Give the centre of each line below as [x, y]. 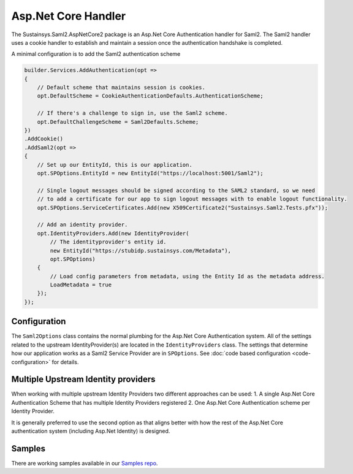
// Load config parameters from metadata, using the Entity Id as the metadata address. [187, 276]
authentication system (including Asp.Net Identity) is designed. [91, 431]
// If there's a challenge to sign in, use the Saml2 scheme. [132, 113]
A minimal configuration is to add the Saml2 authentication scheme [96, 54]
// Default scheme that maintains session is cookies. [121, 88]
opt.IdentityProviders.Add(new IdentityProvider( [113, 233]
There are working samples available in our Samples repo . [85, 463]
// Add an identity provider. [82, 225]
